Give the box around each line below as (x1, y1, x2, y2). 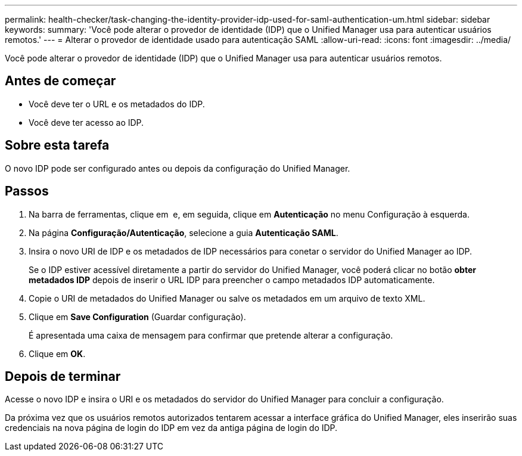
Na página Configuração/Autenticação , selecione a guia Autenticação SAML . (29, 227, 338, 238)
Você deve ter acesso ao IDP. (29, 117, 144, 128)
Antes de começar (5, 73, 116, 89)
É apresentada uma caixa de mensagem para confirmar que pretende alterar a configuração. (29, 330, 393, 340)
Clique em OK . (29, 348, 86, 359)
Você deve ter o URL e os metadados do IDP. (29, 98, 205, 109)
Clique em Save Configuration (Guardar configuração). (29, 311, 246, 322)
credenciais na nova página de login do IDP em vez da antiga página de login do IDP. (5, 423, 338, 433)
